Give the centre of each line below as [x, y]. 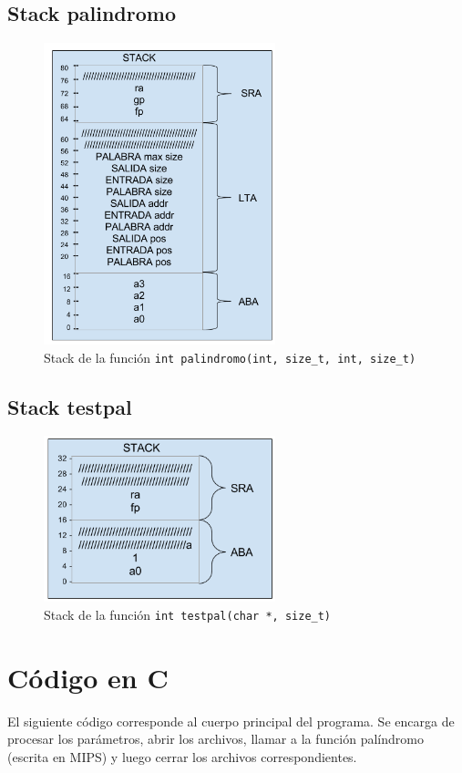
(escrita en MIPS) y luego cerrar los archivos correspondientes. [182, 757]
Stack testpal [70, 406]
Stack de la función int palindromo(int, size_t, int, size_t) [230, 357]
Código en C [88, 677]
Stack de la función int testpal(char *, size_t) [188, 615]
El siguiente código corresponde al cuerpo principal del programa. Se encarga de [231, 721]
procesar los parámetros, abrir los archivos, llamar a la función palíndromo [216, 739]
